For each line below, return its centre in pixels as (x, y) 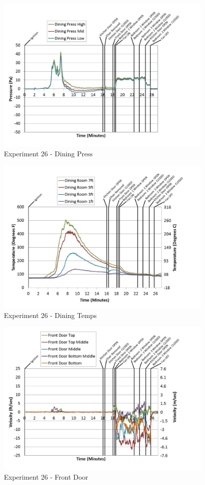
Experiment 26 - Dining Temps (50, 315)
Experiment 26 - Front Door (46, 477)
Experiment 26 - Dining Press (49, 154)
